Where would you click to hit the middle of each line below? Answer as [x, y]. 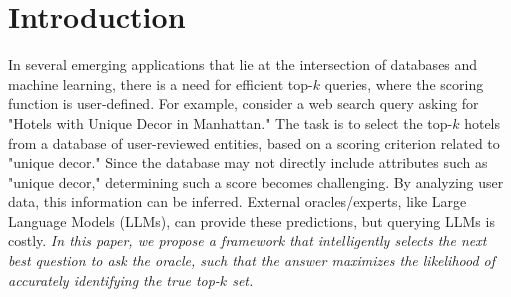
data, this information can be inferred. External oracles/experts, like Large [237, 201]
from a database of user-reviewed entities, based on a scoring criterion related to [254, 142]
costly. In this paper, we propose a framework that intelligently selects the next [247, 240]
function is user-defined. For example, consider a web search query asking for [243, 103]
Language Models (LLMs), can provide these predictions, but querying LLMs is [251, 220]
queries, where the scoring [404, 83]
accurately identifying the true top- [114, 279]
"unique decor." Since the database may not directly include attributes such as [248, 162]
